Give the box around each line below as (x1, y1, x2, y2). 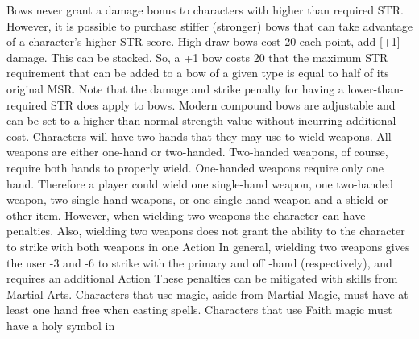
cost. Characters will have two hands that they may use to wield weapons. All (6, 127, 392, 144)
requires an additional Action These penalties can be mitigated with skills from (6, 270, 398, 287)
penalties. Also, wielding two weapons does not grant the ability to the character (6, 222, 405, 239)
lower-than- (347, 80, 404, 97)
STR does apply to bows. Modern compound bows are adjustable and (50, 96, 396, 113)
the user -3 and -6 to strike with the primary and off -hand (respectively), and (6, 254, 392, 271)
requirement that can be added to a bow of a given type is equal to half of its (6, 64, 389, 81)
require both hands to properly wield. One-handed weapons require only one (6, 159, 384, 176)
